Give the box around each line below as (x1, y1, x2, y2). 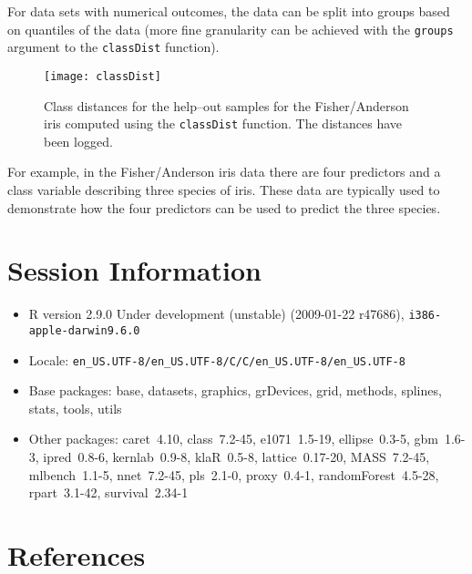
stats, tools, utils (28, 398, 122, 417)
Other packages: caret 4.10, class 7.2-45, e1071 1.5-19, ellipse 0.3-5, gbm (28, 429, 438, 448)
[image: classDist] (44, 69, 161, 83)
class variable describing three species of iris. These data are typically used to (7, 180, 440, 199)
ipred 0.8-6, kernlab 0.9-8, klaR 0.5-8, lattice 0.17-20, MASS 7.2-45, (43, 447, 430, 466)
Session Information (7, 251, 262, 289)
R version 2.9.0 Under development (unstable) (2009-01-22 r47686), (28, 304, 405, 323)
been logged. (44, 131, 113, 150)
